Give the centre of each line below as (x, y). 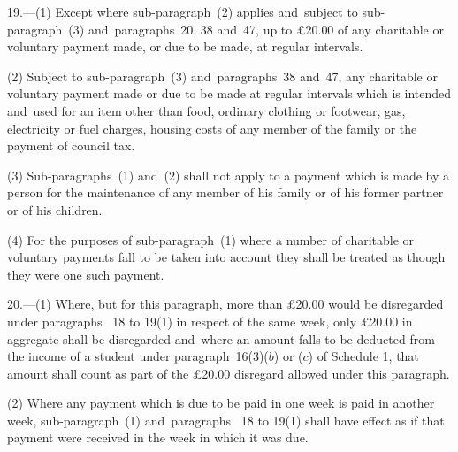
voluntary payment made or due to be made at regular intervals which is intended (229, 93)
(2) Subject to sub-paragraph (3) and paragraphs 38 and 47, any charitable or (222, 76)
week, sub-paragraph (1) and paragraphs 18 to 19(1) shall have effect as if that (226, 420)
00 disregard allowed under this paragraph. (334, 373)
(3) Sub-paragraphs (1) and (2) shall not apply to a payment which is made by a (229, 175)
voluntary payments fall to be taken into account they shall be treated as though (226, 257)
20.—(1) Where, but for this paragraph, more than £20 (158, 304)
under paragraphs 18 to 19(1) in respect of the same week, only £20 (195, 321)
